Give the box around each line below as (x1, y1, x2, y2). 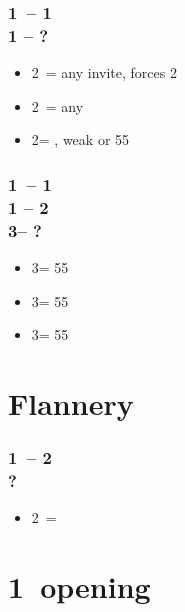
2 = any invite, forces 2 (31, 62, 177, 83)
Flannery (8, 382, 134, 423)
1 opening (8, 566, 151, 607)
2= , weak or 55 (31, 129, 130, 150)
